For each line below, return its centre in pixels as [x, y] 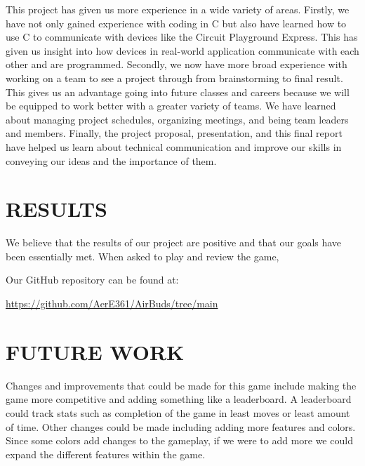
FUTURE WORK [95, 351]
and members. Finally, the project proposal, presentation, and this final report [174, 133]
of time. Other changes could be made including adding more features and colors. [181, 426]
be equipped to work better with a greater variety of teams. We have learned [171, 106]
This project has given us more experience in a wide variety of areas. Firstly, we [178, 9]
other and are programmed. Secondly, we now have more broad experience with [177, 64]
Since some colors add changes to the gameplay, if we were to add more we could [179, 440]
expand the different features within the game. [106, 454]
